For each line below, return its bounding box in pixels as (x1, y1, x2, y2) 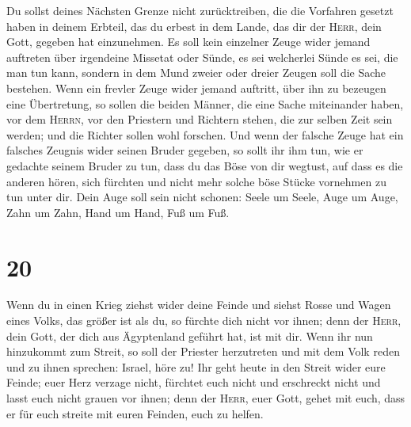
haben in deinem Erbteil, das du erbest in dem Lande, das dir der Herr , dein (6, 17, 382, 34)
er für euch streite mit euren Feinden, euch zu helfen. (6, 405, 264, 421)
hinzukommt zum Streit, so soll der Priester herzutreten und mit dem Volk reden (6, 343, 400, 360)
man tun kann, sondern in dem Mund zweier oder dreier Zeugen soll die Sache (6, 64, 386, 81)
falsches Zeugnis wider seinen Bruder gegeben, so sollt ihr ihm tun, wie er (6, 142, 363, 158)
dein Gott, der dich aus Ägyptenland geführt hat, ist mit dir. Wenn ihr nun (6, 327, 373, 344)
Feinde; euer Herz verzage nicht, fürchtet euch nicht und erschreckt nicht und (6, 374, 381, 391)
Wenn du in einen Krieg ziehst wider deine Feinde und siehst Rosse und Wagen (6, 296, 391, 313)
